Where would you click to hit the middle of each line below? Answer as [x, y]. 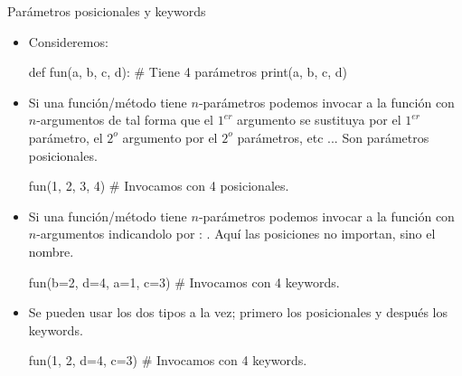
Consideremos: [68, 41]
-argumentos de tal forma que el [125, 120]
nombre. [51, 251]
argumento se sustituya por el [319, 120]
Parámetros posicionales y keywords [107, 11]
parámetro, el [66, 137]
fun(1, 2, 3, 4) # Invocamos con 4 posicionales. [159, 186]
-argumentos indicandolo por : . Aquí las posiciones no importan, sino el [236, 234]
